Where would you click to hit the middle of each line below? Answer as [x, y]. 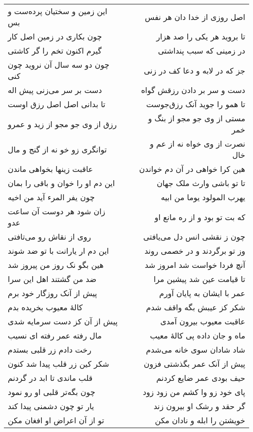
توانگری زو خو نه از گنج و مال [57, 149]
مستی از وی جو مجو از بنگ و [197, 118]
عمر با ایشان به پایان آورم [202, 293]
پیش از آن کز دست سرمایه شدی [63, 321]
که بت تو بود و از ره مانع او [200, 217]
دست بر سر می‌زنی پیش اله [55, 90]
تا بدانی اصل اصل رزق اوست [57, 104]
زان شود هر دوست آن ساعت [57, 211]
